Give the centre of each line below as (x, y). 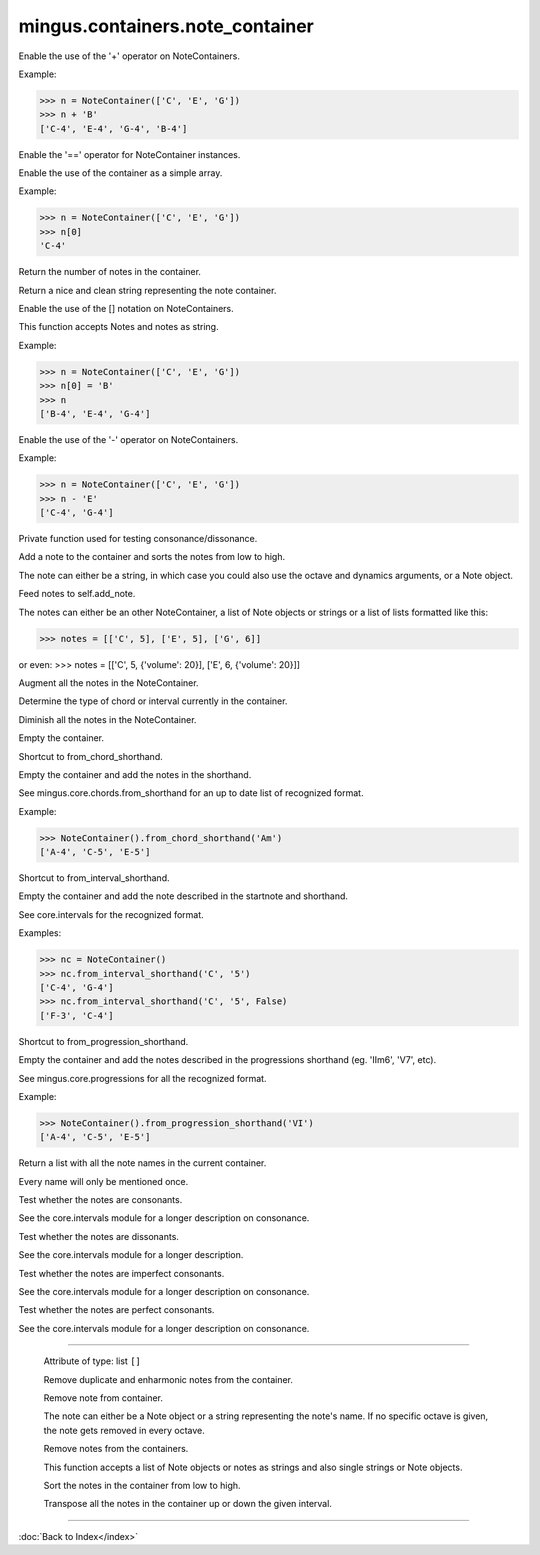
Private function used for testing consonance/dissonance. (138, 539)
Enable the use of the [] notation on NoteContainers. (126, 308)
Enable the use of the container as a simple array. (120, 173)
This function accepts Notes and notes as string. (118, 327)
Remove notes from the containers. (116, 1449)
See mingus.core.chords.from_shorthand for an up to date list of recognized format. (191, 793)
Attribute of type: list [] (92, 1361)
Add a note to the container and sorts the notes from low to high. (152, 557)
